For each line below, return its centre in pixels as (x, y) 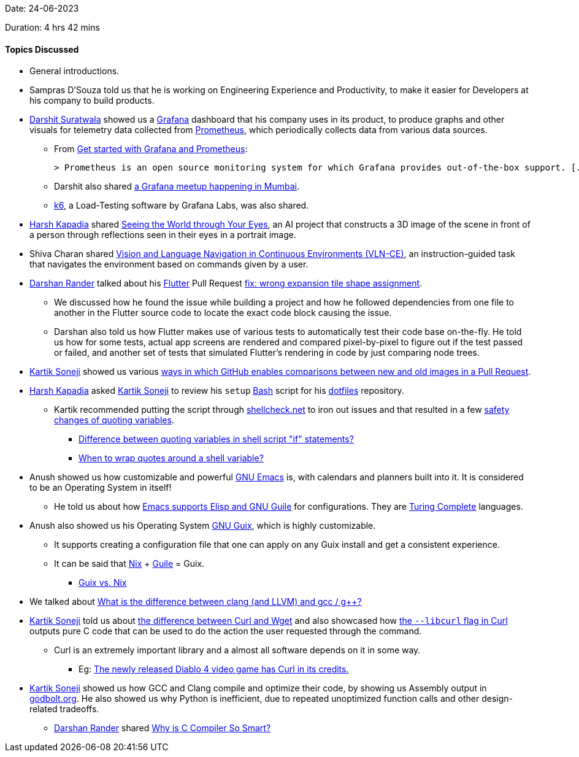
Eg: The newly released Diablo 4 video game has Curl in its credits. (214, 669)
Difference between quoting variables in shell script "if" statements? (216, 439)
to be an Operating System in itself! (101, 488)
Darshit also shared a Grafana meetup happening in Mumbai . (177, 186)
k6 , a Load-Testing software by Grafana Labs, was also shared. (182, 206)
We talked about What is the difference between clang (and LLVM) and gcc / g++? (196, 602)
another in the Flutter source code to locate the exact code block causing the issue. (223, 313)
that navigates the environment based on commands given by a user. (169, 264)
